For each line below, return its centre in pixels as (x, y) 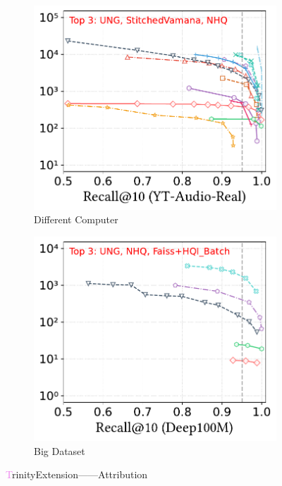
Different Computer (76, 219)
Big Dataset (60, 450)
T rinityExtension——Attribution (77, 474)
